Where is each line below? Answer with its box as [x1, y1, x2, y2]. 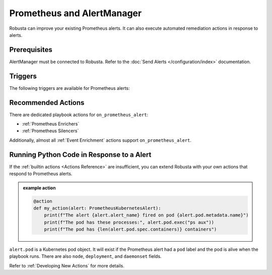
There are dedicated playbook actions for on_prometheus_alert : [9, 112, 149, 118]
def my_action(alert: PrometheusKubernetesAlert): [33, 205, 161, 211]
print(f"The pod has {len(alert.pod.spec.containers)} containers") [44, 227, 217, 232]
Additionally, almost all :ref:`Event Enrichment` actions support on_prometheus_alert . [9, 137, 191, 143]
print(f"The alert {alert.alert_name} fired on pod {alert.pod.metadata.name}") [44, 212, 249, 218]
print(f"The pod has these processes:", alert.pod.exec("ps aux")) [44, 219, 214, 225]
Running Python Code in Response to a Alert [9, 150, 152, 159]
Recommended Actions [9, 98, 85, 107]
